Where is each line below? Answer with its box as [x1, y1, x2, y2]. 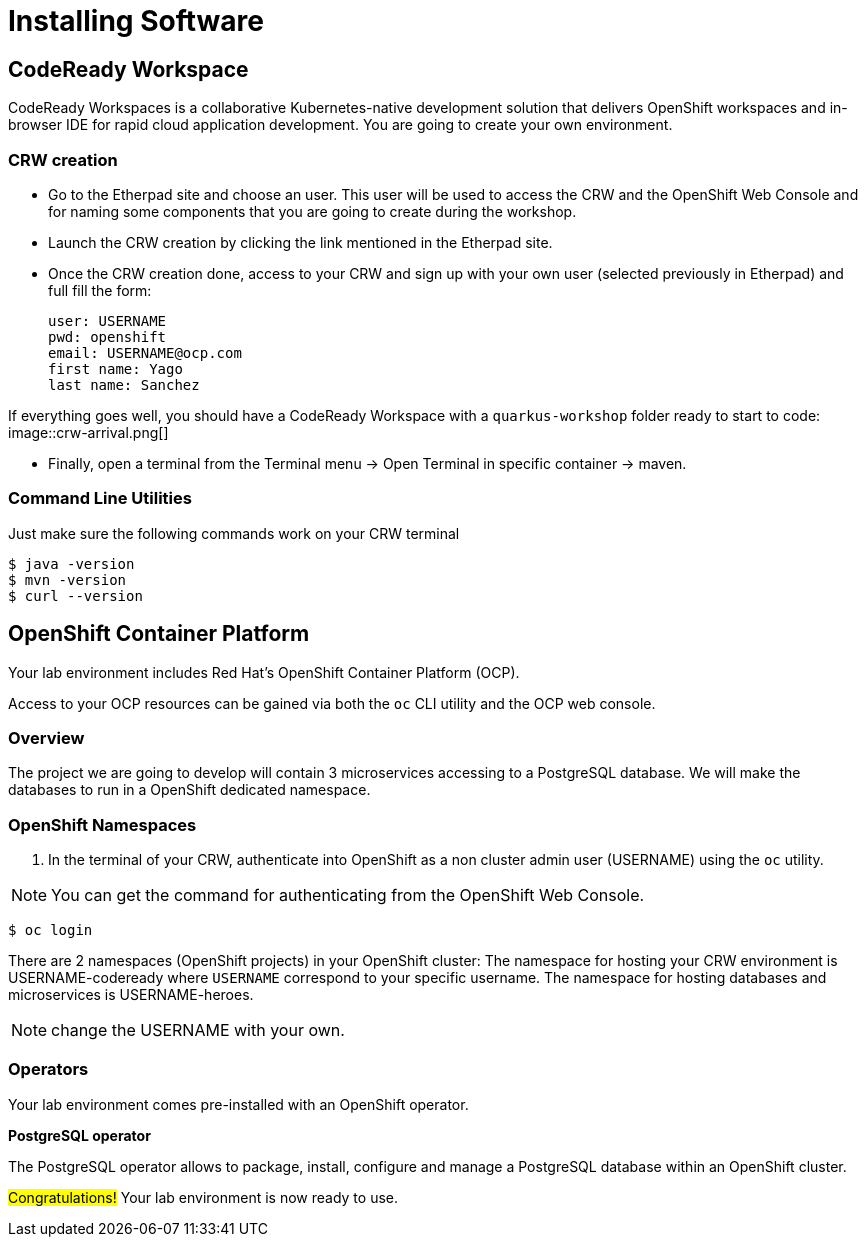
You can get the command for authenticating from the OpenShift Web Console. [51, 885, 645, 906]
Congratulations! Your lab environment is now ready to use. [8, 1188, 399, 1206]
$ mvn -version [8, 571, 127, 588]
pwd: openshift [48, 328, 167, 345]
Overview [8, 727, 85, 748]
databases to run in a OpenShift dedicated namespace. [8, 781, 371, 799]
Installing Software [8, 4, 264, 38]
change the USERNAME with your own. [51, 1020, 345, 1041]
